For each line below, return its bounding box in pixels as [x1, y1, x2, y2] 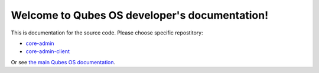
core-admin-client [25, 48, 70, 55]
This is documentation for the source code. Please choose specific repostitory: [11, 29, 203, 36]
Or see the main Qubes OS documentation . [11, 58, 116, 65]
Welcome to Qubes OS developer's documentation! [11, 9, 269, 22]
